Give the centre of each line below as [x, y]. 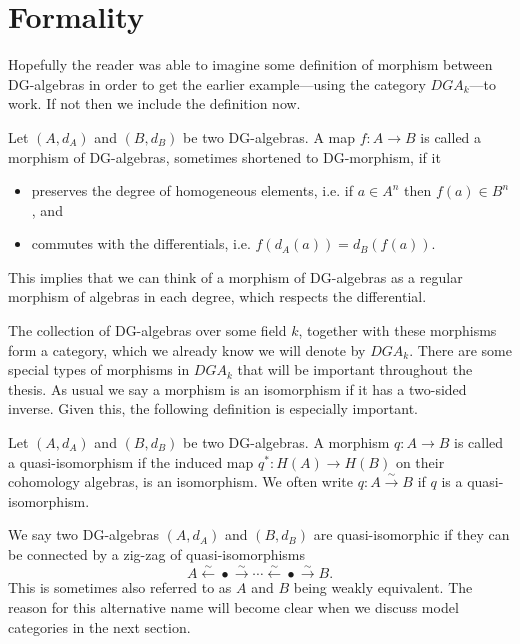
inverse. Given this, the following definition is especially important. [213, 408]
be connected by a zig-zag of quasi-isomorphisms [157, 554]
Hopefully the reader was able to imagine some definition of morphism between [250, 64]
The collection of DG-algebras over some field [147, 330]
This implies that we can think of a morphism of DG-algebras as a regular [235, 276]
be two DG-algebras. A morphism [286, 442]
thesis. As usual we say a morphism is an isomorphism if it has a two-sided [237, 388]
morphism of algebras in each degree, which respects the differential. [217, 296]
